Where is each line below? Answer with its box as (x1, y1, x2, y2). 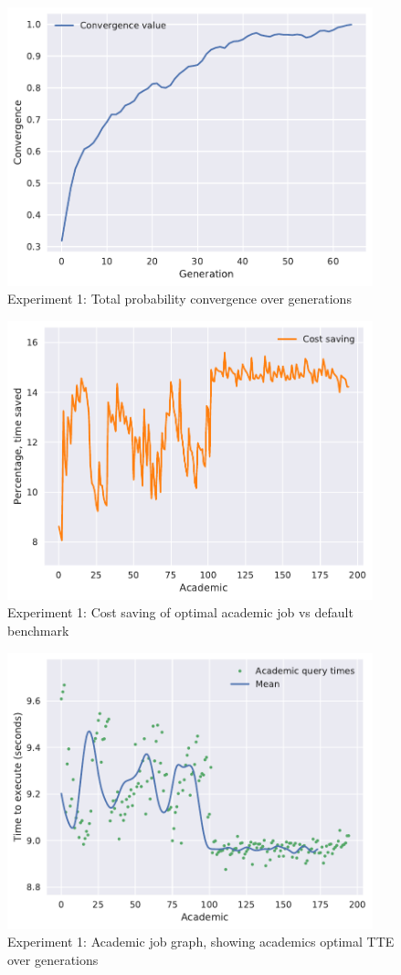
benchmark (7, 620, 69, 639)
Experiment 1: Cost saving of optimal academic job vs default (7, 603, 354, 622)
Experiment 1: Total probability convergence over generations (7, 289, 352, 308)
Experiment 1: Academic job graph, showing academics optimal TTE (7, 932, 395, 951)
